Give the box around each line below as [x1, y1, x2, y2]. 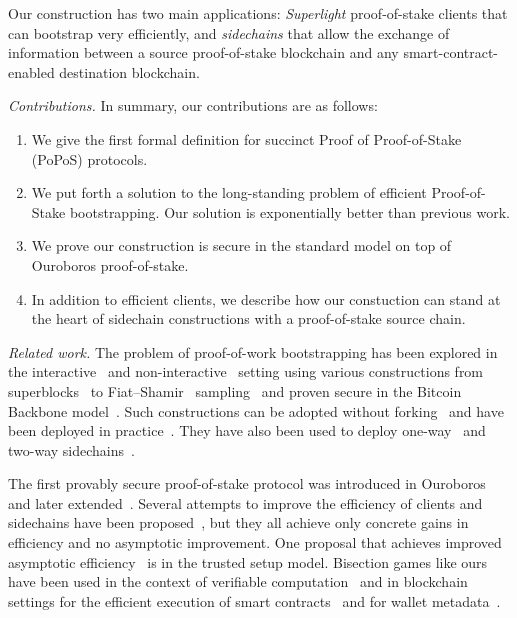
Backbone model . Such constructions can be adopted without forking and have [8, 400, 504, 421]
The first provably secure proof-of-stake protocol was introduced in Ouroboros [8, 473, 486, 494]
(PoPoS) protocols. [31, 148, 148, 169]
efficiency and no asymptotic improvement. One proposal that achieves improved [8, 532, 502, 553]
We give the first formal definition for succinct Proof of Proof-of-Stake [31, 128, 462, 149]
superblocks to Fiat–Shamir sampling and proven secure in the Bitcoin [8, 380, 462, 401]
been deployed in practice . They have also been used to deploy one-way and [8, 420, 486, 441]
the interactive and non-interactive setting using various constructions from [8, 361, 484, 382]
